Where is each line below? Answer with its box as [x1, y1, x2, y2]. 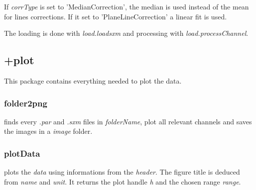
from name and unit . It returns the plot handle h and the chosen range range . [4, 176, 241, 187]
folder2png [4, 96, 47, 109]
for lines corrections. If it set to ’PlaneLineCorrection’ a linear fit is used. [4, 11, 227, 21]
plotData [4, 147, 40, 159]
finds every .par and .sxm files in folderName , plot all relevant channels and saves [4, 116, 252, 126]
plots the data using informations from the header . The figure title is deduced [4, 167, 240, 177]
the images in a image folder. [4, 126, 93, 136]
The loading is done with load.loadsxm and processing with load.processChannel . [4, 28, 249, 38]
